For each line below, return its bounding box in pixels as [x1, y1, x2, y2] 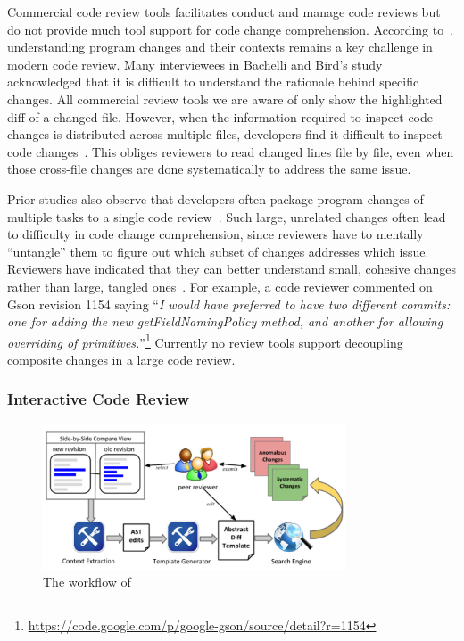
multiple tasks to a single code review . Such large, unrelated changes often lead [7, 207, 446, 226]
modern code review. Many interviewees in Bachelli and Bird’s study [7, 54, 383, 73]
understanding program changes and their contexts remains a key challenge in [7, 37, 433, 56]
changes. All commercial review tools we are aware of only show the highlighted [7, 89, 443, 108]
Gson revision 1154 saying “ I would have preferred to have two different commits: [7, 294, 451, 313]
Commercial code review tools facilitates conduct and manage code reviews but [7, 3, 441, 21]
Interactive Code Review [7, 388, 190, 410]
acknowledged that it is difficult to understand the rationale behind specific [7, 72, 419, 91]
